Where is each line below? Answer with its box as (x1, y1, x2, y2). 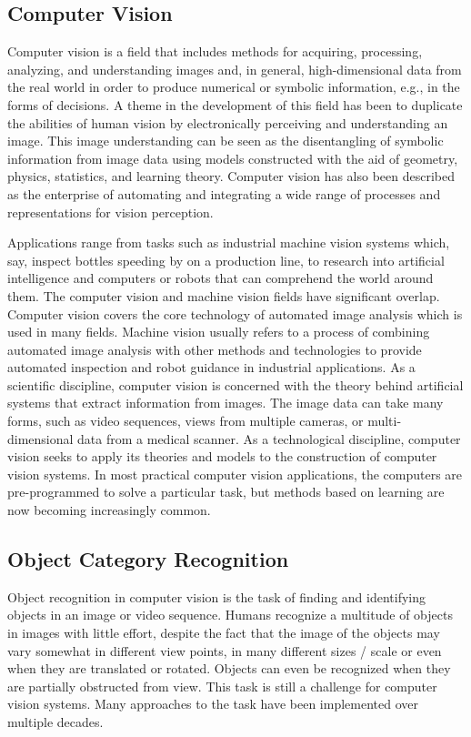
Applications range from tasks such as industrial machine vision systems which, (7, 233, 450, 252)
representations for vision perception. (7, 202, 214, 221)
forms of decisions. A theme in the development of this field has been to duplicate (7, 95, 463, 114)
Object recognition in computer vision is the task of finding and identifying (7, 587, 426, 606)
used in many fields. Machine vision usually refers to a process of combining (7, 322, 430, 341)
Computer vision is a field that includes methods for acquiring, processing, (7, 42, 423, 61)
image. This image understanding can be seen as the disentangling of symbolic (7, 131, 444, 150)
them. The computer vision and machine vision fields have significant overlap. (7, 286, 440, 305)
